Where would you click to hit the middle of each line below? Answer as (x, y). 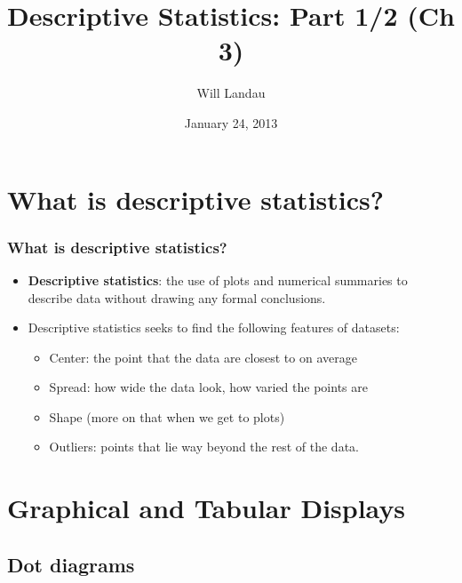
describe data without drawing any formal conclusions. (177, 297)
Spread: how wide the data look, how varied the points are (208, 387)
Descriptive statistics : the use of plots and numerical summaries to (218, 280)
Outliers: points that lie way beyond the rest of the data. (204, 447)
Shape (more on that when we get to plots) (167, 416)
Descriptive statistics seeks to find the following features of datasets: (214, 327)
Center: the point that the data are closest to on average (203, 357)
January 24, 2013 (231, 122)
